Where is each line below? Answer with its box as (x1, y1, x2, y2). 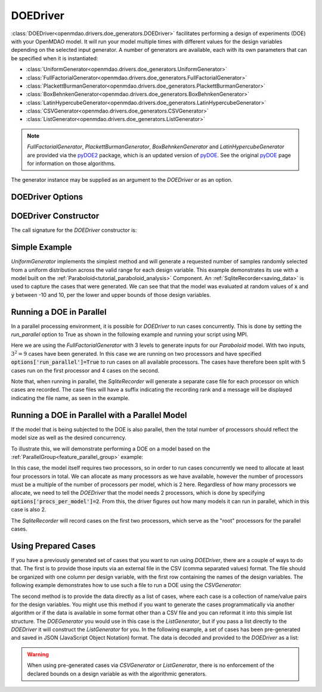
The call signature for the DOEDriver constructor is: (11, 226, 137, 234)
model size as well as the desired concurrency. (11, 434, 126, 441)
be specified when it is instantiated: (11, 54, 98, 62)
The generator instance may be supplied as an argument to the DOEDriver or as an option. (11, 176, 233, 184)
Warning (27, 650, 49, 658)
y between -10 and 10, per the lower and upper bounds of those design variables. (11, 291, 211, 298)
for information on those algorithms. (27, 160, 116, 167)
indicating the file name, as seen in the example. (11, 394, 130, 402)
